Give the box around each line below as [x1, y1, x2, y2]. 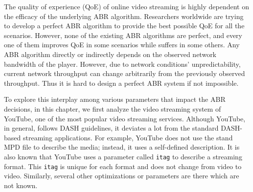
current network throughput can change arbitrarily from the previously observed [4, 68, 245, 78]
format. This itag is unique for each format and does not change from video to [4, 161, 242, 171]
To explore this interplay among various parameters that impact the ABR [4, 94, 226, 104]
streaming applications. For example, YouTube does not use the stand [23, 132, 233, 142]
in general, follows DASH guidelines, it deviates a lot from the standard [4, 123, 219, 133]
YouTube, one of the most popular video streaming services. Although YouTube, [4, 113, 246, 123]
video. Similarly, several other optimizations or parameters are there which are [4, 171, 239, 181]
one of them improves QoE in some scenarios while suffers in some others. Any [4, 39, 240, 50]
